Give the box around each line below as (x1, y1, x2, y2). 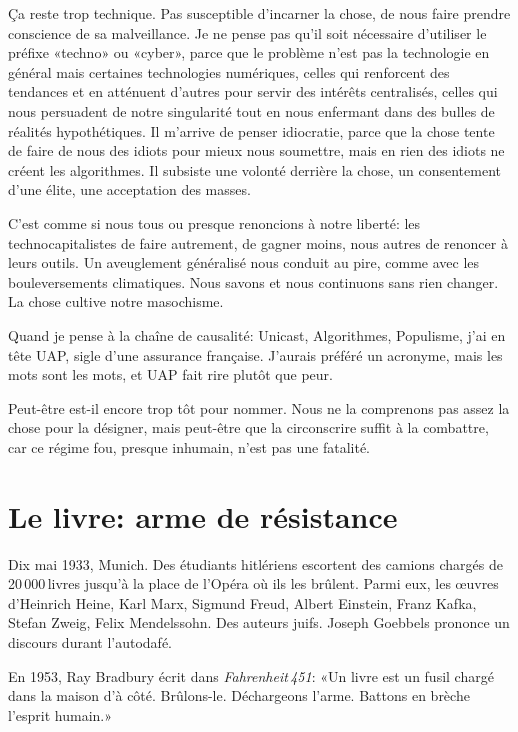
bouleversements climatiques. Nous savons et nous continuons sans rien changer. (8, 271, 499, 292)
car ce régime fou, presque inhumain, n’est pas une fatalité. (8, 436, 371, 457)
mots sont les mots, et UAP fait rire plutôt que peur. (8, 364, 333, 385)
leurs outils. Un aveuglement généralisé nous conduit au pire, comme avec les (8, 252, 480, 273)
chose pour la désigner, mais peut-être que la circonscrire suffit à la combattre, (8, 417, 489, 438)
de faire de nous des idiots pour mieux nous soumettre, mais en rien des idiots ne (8, 140, 505, 161)
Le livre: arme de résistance (8, 495, 398, 536)
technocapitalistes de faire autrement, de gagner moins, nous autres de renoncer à (8, 232, 508, 253)
